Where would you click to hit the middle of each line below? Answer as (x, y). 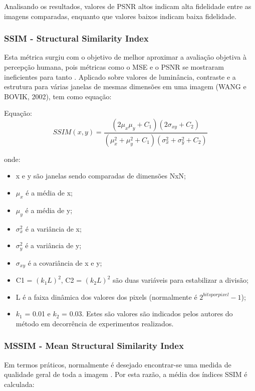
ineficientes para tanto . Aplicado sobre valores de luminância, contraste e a (120, 76)
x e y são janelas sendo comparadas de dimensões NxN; (101, 176)
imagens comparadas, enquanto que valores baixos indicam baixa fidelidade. (120, 16)
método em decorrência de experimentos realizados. (95, 323)
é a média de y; (49, 210)
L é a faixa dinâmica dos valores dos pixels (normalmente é (106, 297)
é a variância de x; (53, 228)
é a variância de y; (53, 245)
